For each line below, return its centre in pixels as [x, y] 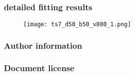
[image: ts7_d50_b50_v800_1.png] [77, 25]
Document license [39, 67]
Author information [43, 45]
